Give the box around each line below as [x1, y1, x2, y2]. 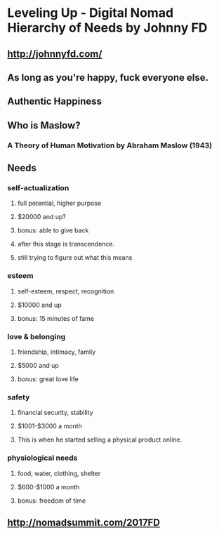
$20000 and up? [17, 213, 67, 221]
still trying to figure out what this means [17, 253, 133, 262]
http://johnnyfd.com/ [7, 48, 102, 60]
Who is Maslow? [7, 119, 81, 131]
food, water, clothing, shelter [17, 469, 101, 477]
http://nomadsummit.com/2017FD [7, 516, 160, 528]
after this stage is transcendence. [17, 240, 115, 249]
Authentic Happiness [7, 95, 102, 107]
